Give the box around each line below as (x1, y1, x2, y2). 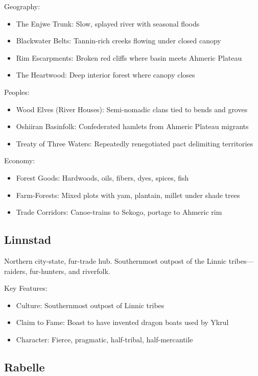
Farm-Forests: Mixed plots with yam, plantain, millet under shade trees (16, 189, 240, 200)
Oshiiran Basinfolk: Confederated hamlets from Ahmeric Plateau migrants (16, 121, 249, 132)
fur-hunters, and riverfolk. (29, 265, 110, 276)
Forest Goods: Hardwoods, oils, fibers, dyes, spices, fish (16, 172, 189, 183)
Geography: (4, 1, 40, 11)
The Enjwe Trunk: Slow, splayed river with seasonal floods (16, 18, 200, 29)
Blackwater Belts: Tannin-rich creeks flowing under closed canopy (16, 35, 221, 46)
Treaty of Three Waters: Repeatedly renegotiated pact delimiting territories (16, 138, 253, 148)
